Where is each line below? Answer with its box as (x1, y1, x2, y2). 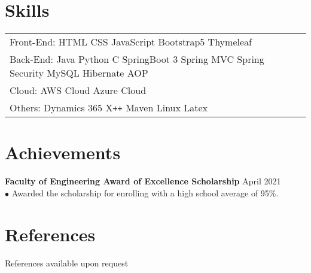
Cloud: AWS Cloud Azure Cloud (10, 83, 147, 98)
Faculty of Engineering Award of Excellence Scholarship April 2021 (5, 175, 281, 187)
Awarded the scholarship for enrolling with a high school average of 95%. (11, 186, 279, 199)
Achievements (5, 140, 121, 165)
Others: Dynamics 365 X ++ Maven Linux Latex (10, 101, 208, 115)
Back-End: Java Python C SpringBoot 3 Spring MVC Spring (10, 52, 264, 66)
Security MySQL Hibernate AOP (10, 66, 148, 80)
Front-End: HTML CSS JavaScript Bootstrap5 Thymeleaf (10, 35, 252, 49)
